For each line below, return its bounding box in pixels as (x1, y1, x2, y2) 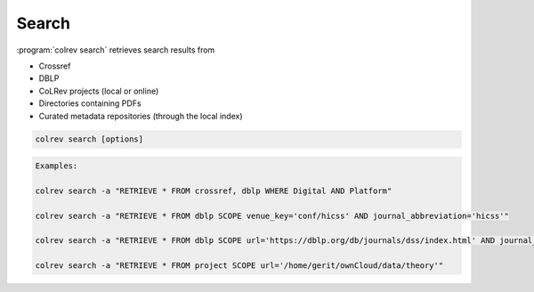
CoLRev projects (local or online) (38, 85, 159, 96)
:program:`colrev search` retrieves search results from (16, 45, 215, 55)
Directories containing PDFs (38, 98, 142, 109)
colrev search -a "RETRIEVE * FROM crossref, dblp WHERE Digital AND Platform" (35, 185, 392, 196)
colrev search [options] (35, 134, 144, 144)
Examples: (35, 161, 78, 171)
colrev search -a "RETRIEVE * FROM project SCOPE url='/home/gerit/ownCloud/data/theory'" (35, 261, 444, 271)
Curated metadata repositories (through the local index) (38, 110, 244, 121)
